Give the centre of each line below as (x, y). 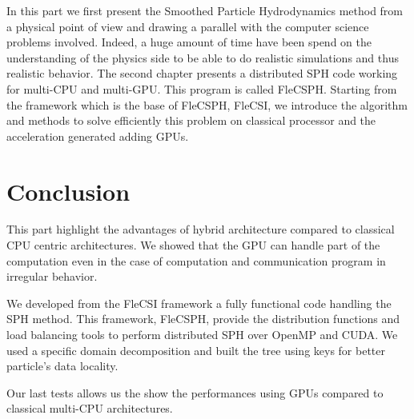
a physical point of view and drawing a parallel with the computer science (188, 26)
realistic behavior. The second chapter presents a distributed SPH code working (202, 73)
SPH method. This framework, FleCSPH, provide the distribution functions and (203, 319)
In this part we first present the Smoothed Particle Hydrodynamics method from (205, 10)
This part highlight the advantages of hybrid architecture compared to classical (201, 229)
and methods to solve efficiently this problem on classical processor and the (191, 120)
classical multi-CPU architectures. (90, 408)
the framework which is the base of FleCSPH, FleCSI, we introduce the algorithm (207, 104)
